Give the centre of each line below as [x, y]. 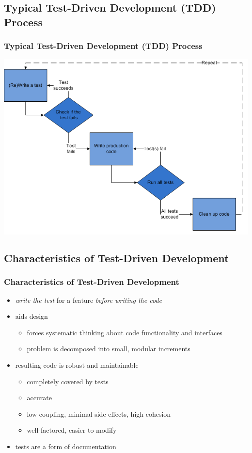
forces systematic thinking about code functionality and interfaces [125, 332]
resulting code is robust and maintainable [77, 365]
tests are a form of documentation [66, 446]
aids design [31, 316]
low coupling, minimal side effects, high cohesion [99, 414]
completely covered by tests [68, 381]
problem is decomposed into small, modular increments [109, 349]
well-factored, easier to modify [72, 430]
